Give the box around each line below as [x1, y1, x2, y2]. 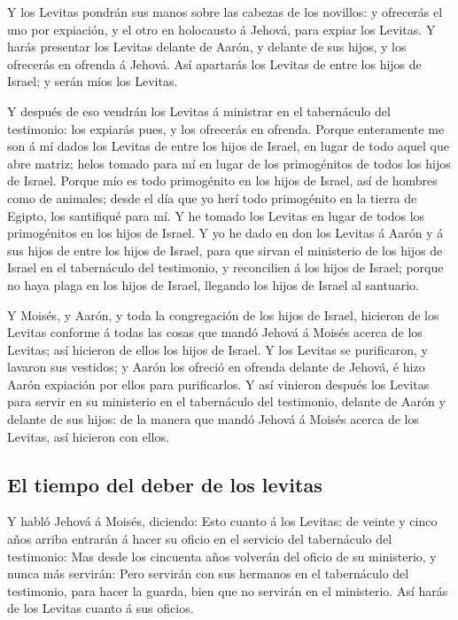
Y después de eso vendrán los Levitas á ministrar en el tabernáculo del [7, 101, 391, 120]
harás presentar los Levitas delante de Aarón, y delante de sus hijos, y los [7, 37, 407, 56]
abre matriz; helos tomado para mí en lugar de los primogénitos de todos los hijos [7, 153, 451, 172]
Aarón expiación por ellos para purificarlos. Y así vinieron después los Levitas [7, 374, 430, 393]
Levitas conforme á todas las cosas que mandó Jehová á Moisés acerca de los [7, 323, 423, 341]
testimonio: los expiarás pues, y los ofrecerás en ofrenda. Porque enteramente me [7, 119, 445, 137]
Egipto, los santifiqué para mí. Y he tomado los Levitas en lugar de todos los [7, 206, 425, 224]
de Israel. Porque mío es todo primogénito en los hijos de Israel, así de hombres [7, 171, 438, 190]
